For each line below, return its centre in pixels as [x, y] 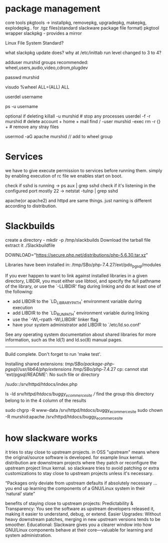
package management [53, 9]
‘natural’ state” [20, 493]
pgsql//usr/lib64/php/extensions [38, 369]
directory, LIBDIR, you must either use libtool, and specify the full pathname [83, 281]
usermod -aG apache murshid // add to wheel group [59, 136]
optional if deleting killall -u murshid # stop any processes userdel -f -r [78, 116]
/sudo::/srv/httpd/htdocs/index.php [41, 384]
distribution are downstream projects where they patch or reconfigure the [81, 462]
